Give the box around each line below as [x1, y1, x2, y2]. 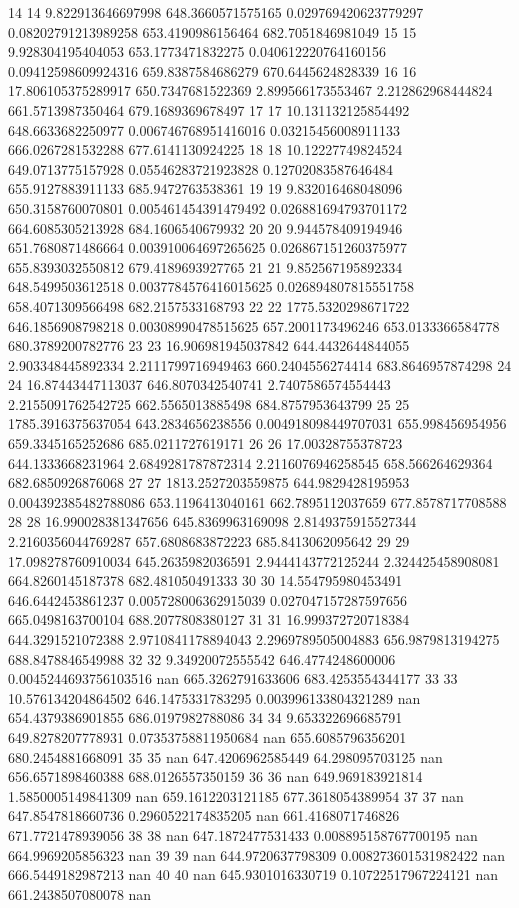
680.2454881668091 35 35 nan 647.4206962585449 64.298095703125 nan [8, 746, 443, 767]
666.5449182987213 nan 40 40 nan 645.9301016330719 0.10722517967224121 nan [8, 864, 499, 885]
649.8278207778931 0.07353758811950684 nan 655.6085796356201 [8, 726, 407, 747]
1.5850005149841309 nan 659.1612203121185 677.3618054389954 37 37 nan [8, 785, 464, 806]
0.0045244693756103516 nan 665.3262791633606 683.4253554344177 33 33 [8, 668, 458, 689]
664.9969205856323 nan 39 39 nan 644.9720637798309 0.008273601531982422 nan [8, 844, 506, 865]
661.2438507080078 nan [8, 883, 152, 904]
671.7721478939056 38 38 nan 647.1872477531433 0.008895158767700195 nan [8, 824, 478, 845]
